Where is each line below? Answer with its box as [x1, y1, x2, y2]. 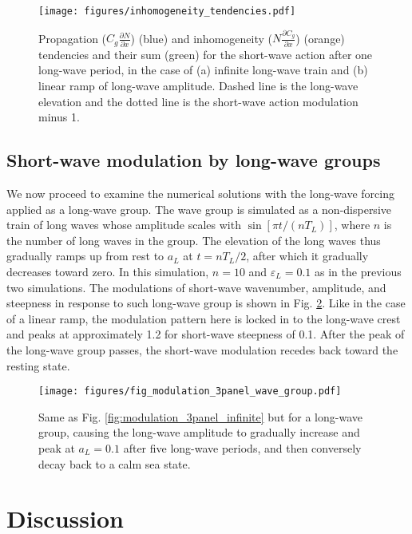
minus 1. [38, 109, 80, 125]
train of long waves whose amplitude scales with [6, 216, 241, 233]
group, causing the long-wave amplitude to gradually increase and [38, 424, 360, 441]
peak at [38, 439, 75, 456]
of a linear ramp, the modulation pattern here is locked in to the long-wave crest [6, 310, 401, 326]
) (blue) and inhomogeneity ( [130, 30, 272, 46]
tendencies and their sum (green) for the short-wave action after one [38, 45, 373, 62]
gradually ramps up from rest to [6, 247, 164, 264]
